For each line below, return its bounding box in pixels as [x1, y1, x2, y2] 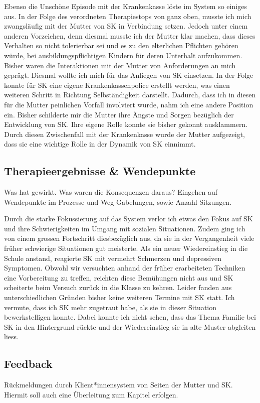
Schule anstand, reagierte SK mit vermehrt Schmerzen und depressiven [4, 252, 222, 263]
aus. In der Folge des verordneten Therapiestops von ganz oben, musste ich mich [4, 11, 251, 21]
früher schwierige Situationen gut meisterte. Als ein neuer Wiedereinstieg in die [4, 243, 248, 253]
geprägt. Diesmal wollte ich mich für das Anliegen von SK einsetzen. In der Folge [4, 70, 253, 80]
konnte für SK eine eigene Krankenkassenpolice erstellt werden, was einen [4, 79, 230, 90]
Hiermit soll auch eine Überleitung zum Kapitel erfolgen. [4, 389, 178, 399]
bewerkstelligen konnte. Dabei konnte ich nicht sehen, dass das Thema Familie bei [4, 312, 256, 322]
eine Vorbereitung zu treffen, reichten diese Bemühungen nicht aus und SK [4, 272, 233, 283]
